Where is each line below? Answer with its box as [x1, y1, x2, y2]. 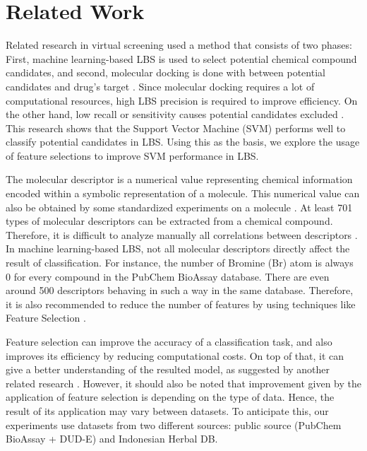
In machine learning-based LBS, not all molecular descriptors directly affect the [6, 241, 350, 256]
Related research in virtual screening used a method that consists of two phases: [6, 37, 352, 52]
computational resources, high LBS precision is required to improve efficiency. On [6, 93, 358, 107]
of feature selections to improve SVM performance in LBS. [6, 148, 259, 163]
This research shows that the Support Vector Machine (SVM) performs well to [6, 120, 346, 135]
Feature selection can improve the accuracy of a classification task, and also [6, 334, 332, 348]
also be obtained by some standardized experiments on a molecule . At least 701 [6, 199, 353, 214]
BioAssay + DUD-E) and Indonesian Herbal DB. [6, 431, 218, 446]
